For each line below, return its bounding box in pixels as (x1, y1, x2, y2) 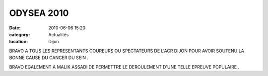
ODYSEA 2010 (9, 7, 69, 18)
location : (9, 39, 28, 45)
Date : (9, 25, 21, 31)
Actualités (48, 31, 69, 37)
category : (9, 31, 30, 37)
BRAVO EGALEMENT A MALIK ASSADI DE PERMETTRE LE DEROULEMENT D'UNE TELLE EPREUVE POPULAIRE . (9, 64, 240, 70)
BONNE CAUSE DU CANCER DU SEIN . (9, 55, 89, 61)
